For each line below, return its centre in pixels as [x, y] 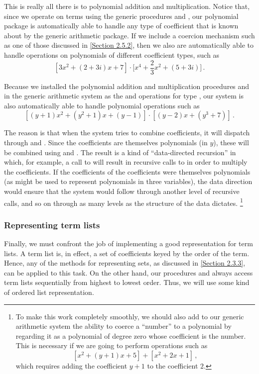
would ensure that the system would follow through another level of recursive [122, 191]
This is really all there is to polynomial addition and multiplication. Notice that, [127, 6]
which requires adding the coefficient [71, 365]
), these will [231, 142]
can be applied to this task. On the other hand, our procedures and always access [129, 272]
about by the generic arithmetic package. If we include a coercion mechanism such [129, 35]
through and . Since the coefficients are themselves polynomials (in [106, 142]
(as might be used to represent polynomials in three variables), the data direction [128, 181]
